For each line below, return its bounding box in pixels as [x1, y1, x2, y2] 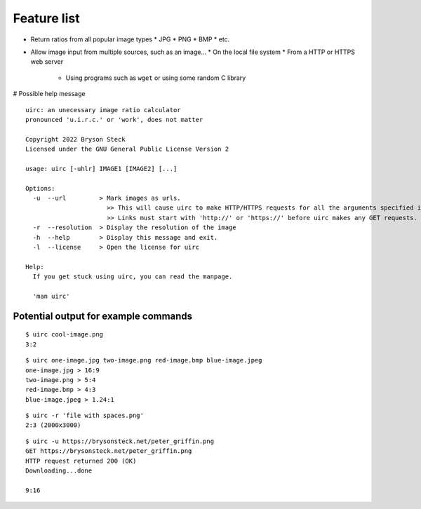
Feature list [13, 11, 80, 26]
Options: [25, 184, 55, 192]
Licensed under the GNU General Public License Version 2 [25, 145, 229, 154]
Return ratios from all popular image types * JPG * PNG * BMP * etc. [30, 35, 230, 43]
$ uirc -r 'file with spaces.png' [25, 412, 144, 420]
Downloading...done [25, 467, 93, 475]
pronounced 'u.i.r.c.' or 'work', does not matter [25, 116, 203, 123]
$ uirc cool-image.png [25, 330, 104, 339]
